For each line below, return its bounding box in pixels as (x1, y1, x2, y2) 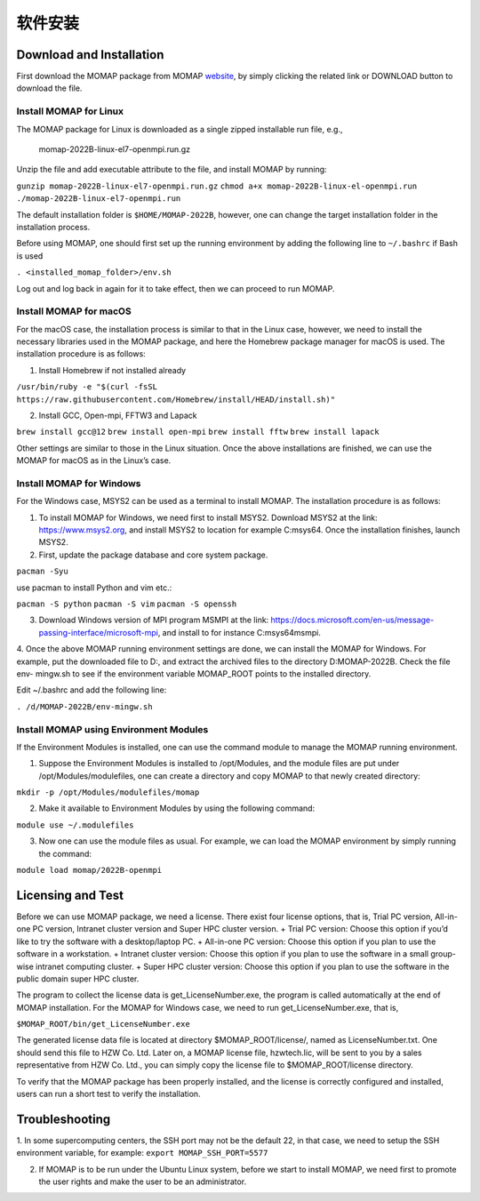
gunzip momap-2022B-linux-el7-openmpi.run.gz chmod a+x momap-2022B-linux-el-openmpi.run (16, 180, 418, 191)
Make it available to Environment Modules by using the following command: (38, 803, 316, 813)
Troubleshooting (16, 1111, 111, 1126)
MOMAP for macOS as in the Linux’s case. (16, 455, 172, 466)
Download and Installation (16, 47, 164, 62)
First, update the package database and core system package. (38, 549, 268, 560)
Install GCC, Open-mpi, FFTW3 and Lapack (38, 410, 197, 420)
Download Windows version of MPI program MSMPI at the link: (38, 614, 269, 626)
